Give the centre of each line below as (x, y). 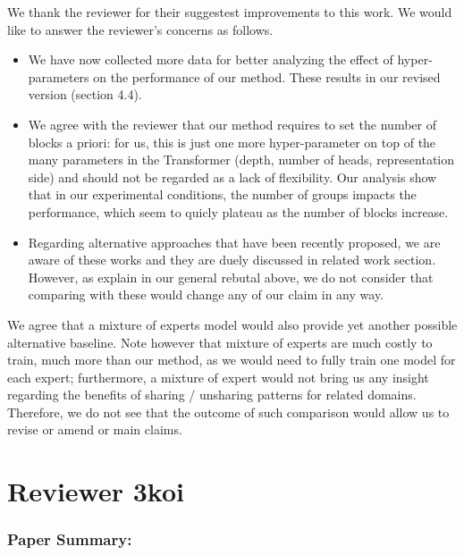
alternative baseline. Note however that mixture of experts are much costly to (220, 342)
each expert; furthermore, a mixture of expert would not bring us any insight (218, 377)
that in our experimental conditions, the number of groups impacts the (222, 194)
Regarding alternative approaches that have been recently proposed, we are (234, 242)
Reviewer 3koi (96, 491)
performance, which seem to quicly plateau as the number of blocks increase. (238, 211)
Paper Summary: (70, 539)
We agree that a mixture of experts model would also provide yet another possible (232, 324)
